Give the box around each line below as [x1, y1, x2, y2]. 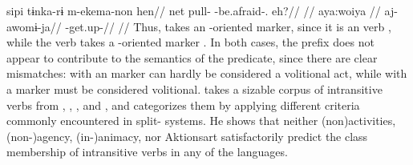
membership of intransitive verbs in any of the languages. [6, 143, 288, 160]
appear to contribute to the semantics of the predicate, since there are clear [6, 49, 378, 66]
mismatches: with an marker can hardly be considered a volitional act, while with [6, 65, 407, 82]
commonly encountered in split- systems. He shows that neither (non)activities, [6, 112, 396, 129]
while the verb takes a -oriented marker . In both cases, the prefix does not [6, 34, 375, 50]
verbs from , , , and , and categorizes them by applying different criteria [6, 96, 360, 113]
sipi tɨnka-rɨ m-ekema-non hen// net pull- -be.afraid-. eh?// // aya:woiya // [6, 2, 381, 18]
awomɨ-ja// [6, 18, 62, 34]
